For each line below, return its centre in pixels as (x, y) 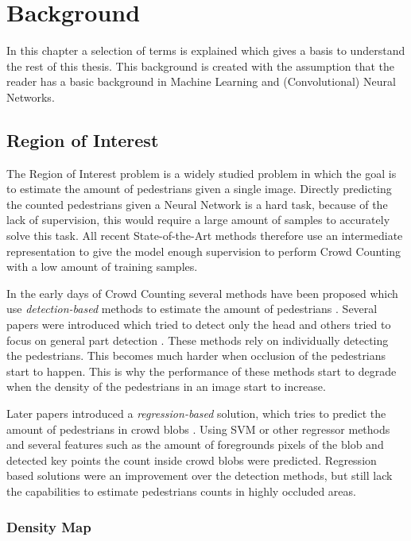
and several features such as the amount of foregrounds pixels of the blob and (195, 444)
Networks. (31, 97)
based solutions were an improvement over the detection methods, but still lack (200, 475)
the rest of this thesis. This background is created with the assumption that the (200, 66)
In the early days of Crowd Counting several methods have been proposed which (202, 293)
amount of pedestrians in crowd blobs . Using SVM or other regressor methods (198, 429)
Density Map (49, 526)
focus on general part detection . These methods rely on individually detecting (198, 340)
